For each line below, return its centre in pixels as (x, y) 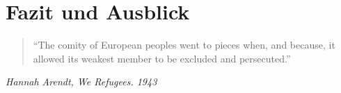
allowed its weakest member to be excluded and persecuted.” (162, 58)
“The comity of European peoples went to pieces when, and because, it (184, 45)
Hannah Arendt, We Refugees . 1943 (81, 82)
